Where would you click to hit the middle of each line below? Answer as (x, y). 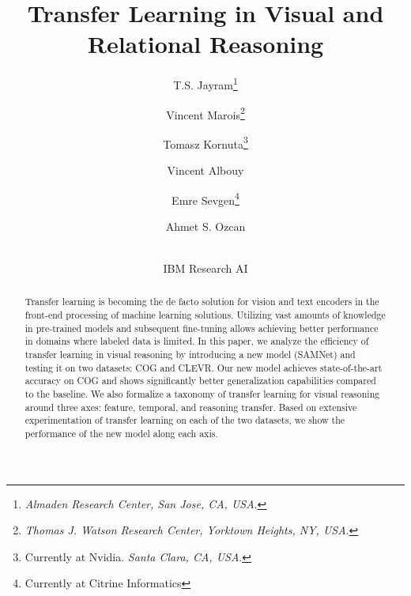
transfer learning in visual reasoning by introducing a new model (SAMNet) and (190, 355)
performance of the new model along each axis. (121, 434)
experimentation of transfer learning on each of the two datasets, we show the (185, 420)
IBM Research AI (205, 268)
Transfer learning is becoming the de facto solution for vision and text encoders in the (202, 302)
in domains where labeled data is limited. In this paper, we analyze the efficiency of (197, 341)
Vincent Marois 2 (205, 113)
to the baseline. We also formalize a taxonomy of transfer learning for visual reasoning (202, 394)
